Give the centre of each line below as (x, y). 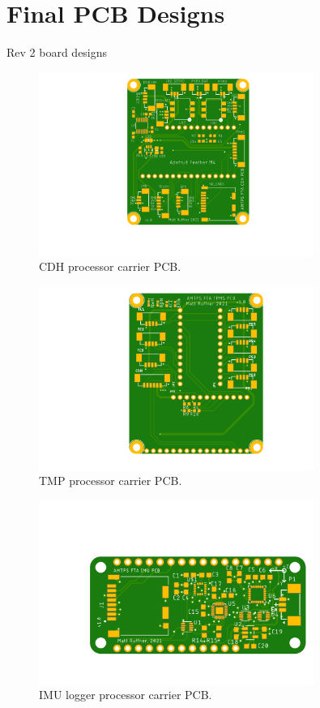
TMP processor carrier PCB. (111, 481)
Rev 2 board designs (57, 52)
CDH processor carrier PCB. (110, 266)
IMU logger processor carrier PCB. (126, 695)
